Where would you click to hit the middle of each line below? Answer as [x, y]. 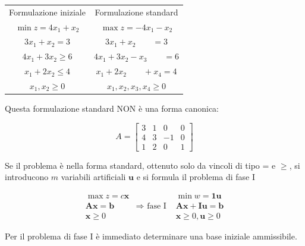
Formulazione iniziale [47, 12]
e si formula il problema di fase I [196, 177]
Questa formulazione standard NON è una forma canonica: [112, 108]
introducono [27, 177]
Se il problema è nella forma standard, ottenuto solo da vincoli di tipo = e [140, 165]
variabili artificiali [93, 177]
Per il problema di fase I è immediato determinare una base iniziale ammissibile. [151, 236]
